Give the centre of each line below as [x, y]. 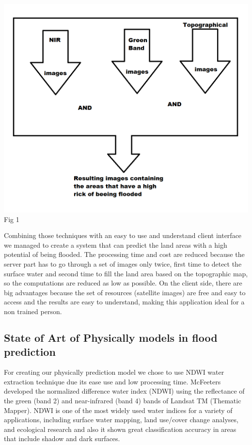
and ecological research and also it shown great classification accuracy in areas [120, 429]
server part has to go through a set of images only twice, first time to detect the [123, 263]
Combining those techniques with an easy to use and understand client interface [123, 235]
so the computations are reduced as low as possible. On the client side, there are [123, 283]
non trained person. [33, 311]
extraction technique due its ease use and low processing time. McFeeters [112, 381]
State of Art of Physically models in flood [111, 337]
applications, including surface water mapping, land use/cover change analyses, [121, 420]
